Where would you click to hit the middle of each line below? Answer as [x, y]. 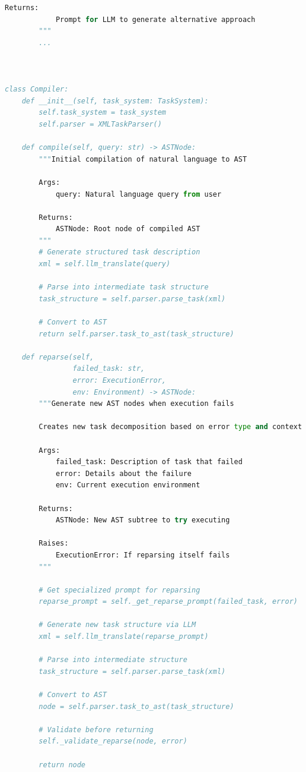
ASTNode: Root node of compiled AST [128, 229]
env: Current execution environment [128, 485]
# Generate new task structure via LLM [117, 625]
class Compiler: [37, 89]
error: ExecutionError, [119, 380]
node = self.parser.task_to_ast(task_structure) [136, 706]
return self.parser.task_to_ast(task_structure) [136, 334]
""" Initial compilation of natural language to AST [143, 159]
